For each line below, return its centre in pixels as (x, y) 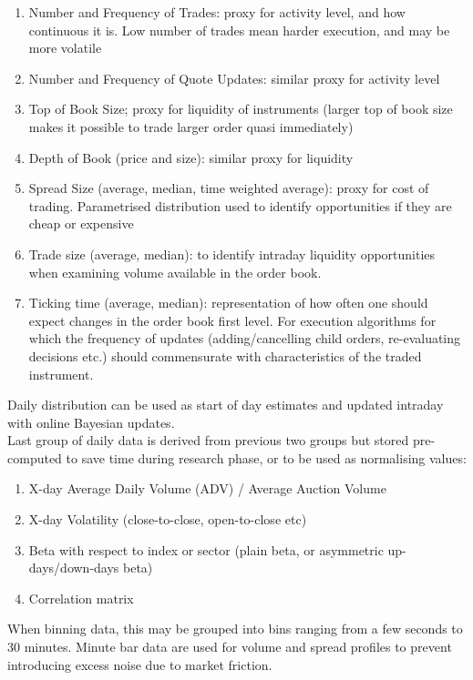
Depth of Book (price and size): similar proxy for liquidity (191, 157)
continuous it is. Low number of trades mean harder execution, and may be (239, 30)
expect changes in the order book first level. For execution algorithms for (232, 320)
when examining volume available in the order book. (175, 272)
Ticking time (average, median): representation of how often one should (228, 303)
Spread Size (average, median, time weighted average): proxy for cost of (229, 188)
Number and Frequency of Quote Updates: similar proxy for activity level (234, 78)
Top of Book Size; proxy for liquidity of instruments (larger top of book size (241, 109)
